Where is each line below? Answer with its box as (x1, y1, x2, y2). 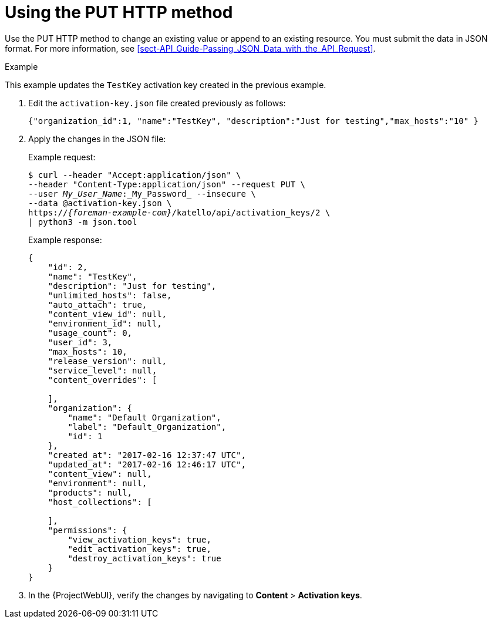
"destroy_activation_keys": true (68, 553, 221, 563)
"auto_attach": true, (48, 299, 147, 309)
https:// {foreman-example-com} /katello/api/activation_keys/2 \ (28, 207, 331, 217)
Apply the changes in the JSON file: (28, 133, 166, 144)
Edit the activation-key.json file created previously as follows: (28, 97, 286, 108)
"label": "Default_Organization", (68, 422, 227, 432)
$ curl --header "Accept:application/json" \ (28, 170, 241, 180)
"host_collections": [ (48, 497, 152, 507)
